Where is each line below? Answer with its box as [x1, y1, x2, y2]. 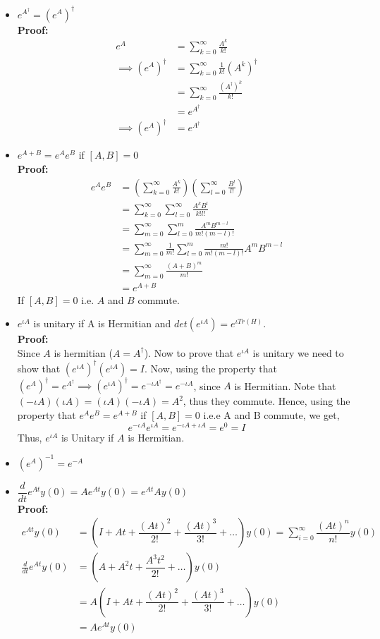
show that [17, 360, 61, 375]
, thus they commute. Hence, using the [183, 394, 350, 408]
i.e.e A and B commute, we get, [203, 408, 340, 422]
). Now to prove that [144, 345, 234, 360]
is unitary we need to [252, 345, 344, 360]
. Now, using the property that [145, 360, 278, 375]
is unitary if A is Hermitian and [33, 316, 171, 331]
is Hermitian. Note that [234, 378, 336, 393]
